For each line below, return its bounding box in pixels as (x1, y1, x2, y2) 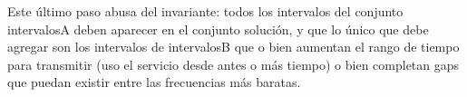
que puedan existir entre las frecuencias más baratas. (7, 73, 301, 92)
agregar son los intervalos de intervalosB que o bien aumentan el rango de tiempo (7, 37, 460, 56)
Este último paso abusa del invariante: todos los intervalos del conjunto (7, 2, 404, 20)
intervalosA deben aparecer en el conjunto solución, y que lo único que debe (7, 19, 429, 38)
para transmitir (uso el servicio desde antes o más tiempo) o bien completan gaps (7, 54, 460, 73)
